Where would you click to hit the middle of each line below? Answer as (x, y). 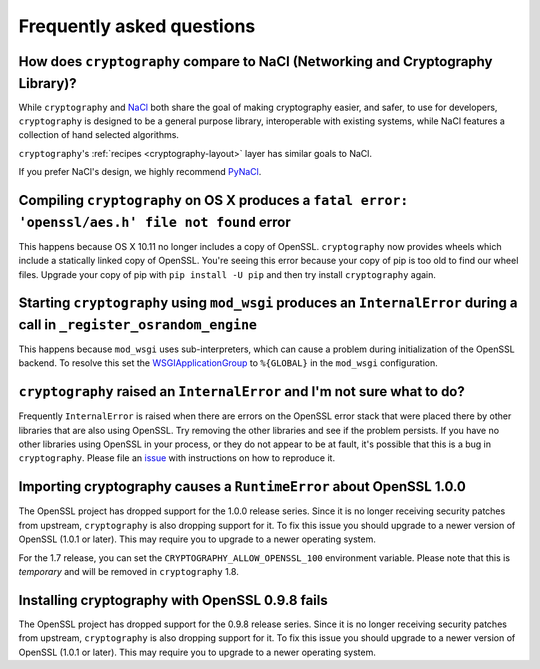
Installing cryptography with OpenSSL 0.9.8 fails (173, 600)
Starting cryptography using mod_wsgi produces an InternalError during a (268, 303)
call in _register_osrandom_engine (137, 324)
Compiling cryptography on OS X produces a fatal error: (213, 200)
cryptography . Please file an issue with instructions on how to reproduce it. (176, 458)
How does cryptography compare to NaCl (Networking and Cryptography (255, 61)
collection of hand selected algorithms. (99, 135)
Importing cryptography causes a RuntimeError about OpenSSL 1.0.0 (242, 486)
